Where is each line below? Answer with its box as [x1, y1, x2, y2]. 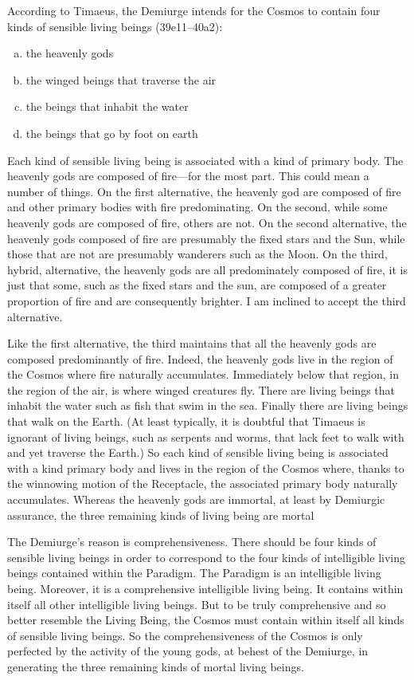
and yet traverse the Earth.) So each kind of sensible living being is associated [7, 444, 389, 461]
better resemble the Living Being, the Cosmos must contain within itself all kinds [7, 611, 404, 628]
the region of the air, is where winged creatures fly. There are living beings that [7, 381, 396, 398]
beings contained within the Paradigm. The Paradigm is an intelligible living [7, 564, 381, 581]
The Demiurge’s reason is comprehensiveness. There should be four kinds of [7, 533, 377, 550]
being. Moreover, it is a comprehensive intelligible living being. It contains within [7, 580, 404, 596]
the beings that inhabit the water [25, 98, 189, 115]
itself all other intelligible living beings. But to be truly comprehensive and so [7, 595, 386, 612]
